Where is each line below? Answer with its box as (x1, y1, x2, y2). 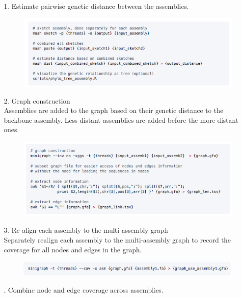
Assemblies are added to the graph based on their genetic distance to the (4, 105, 223, 115)
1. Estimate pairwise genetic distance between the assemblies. (4, 1, 189, 11)
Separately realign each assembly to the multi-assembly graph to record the (4, 235, 231, 245)
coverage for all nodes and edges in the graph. (4, 244, 142, 254)
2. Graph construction (4, 95, 70, 106)
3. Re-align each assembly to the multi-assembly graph (4, 225, 168, 235)
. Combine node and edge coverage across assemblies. (4, 284, 163, 295)
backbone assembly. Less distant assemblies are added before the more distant (4, 114, 239, 125)
